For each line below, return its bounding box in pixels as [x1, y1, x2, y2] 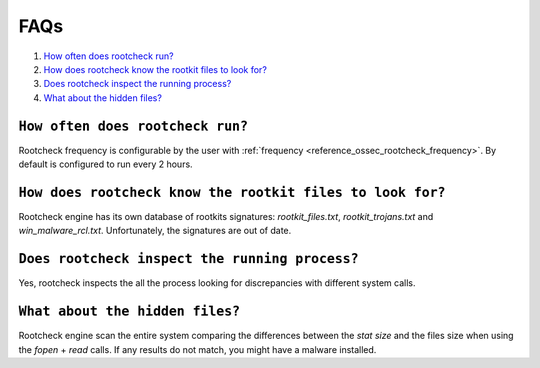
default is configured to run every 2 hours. [18, 158, 194, 170]
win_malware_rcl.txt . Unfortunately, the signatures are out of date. [18, 225, 292, 237]
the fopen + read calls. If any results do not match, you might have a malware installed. [18, 343, 377, 355]
